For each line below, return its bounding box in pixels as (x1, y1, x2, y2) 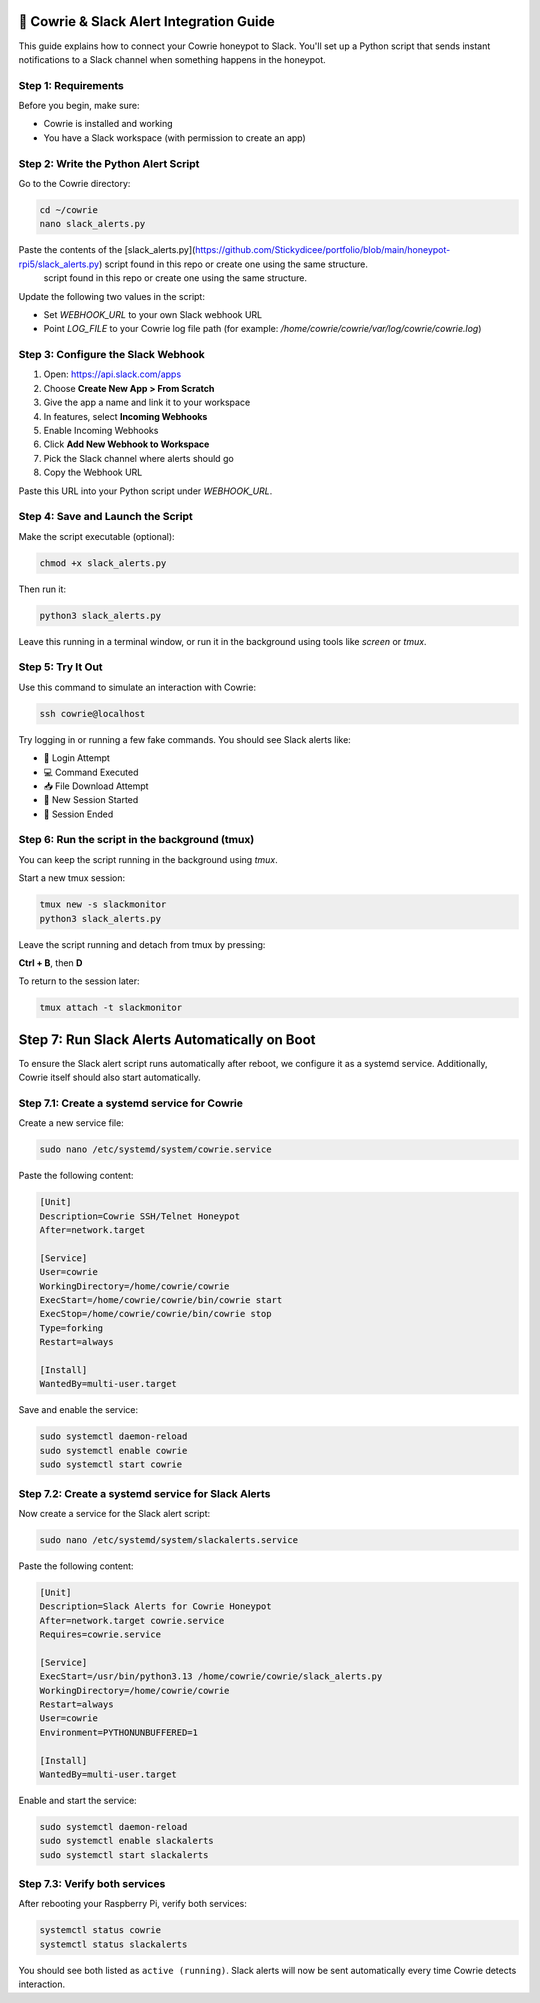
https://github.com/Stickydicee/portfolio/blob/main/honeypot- (195, 244, 451, 256)
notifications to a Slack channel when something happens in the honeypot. (18, 53, 327, 65)
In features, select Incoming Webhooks (43, 410, 208, 422)
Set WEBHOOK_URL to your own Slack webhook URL (43, 308, 263, 320)
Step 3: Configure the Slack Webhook (18, 348, 205, 362)
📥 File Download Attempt (43, 780, 149, 792)
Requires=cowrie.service (39, 1629, 162, 1640)
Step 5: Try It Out (18, 660, 104, 674)
